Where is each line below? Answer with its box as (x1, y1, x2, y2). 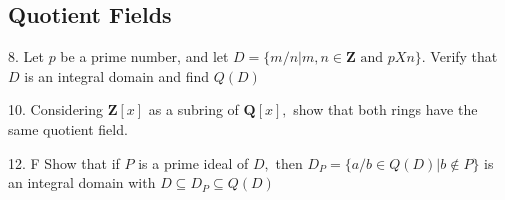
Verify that (430, 46, 498, 67)
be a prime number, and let (60, 46, 229, 67)
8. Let (8, 46, 44, 67)
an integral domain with (8, 172, 156, 193)
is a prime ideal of (138, 152, 249, 173)
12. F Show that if (8, 152, 120, 173)
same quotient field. (8, 118, 128, 139)
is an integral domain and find (24, 65, 210, 86)
